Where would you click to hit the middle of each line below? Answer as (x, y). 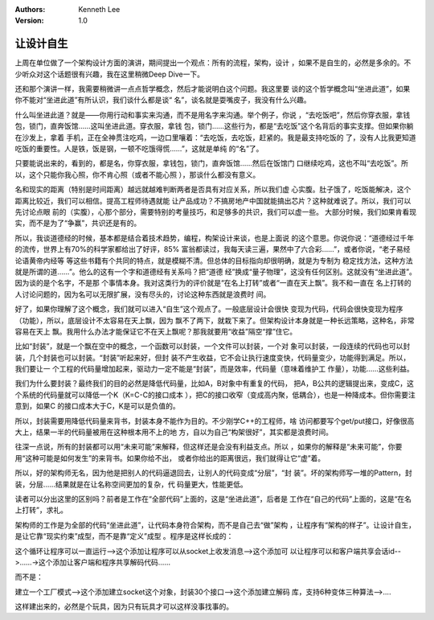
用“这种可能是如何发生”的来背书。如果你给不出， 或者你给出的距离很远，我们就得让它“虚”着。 (170, 458)
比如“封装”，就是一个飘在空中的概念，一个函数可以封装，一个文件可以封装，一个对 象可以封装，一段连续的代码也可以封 (213, 347)
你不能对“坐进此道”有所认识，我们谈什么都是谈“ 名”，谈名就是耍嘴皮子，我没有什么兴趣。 (163, 100)
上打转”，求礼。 (41, 510)
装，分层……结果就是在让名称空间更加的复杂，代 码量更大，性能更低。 (131, 484)
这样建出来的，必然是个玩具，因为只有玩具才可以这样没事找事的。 (124, 606)
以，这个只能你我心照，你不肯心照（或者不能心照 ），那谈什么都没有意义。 (137, 175)
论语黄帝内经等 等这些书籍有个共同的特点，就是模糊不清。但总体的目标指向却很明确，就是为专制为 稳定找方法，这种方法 (214, 261)
